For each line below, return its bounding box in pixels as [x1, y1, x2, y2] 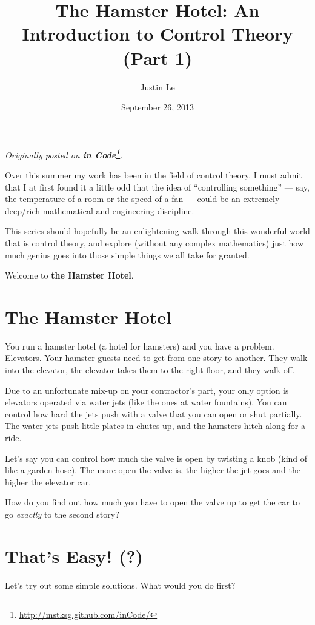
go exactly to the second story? [5, 507, 119, 520]
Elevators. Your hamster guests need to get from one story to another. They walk [5, 351, 308, 364]
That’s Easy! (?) [5, 543, 144, 568]
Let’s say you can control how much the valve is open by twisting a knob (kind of [5, 451, 308, 464]
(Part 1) [122, 45, 193, 70]
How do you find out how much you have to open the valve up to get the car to [5, 496, 300, 508]
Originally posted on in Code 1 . [5, 146, 123, 161]
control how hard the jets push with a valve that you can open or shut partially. [5, 407, 302, 420]
